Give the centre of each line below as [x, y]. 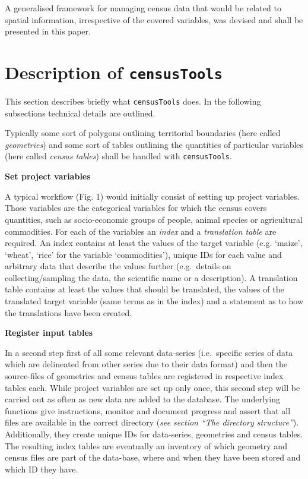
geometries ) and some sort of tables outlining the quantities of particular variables [154, 144]
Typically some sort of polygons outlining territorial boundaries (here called [143, 133]
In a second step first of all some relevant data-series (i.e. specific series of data [149, 352]
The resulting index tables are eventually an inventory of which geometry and [146, 445]
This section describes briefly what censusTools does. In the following [133, 101]
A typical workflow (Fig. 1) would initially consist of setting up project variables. [152, 196]
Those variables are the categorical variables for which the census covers [136, 208]
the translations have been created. [69, 312]
